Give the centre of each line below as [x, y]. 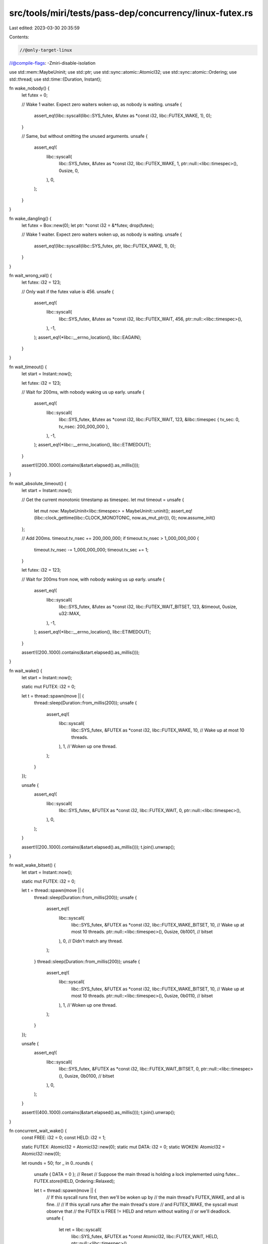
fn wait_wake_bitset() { [33, 865]
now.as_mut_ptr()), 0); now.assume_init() [173, 518]
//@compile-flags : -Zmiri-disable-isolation [52, 63]
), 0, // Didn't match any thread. [91, 941]
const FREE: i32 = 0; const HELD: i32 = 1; [64, 1138]
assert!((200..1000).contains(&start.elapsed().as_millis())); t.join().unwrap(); [99, 847]
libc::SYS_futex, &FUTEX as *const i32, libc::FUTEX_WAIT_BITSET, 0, [130, 1069]
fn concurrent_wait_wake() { [38, 1131]
